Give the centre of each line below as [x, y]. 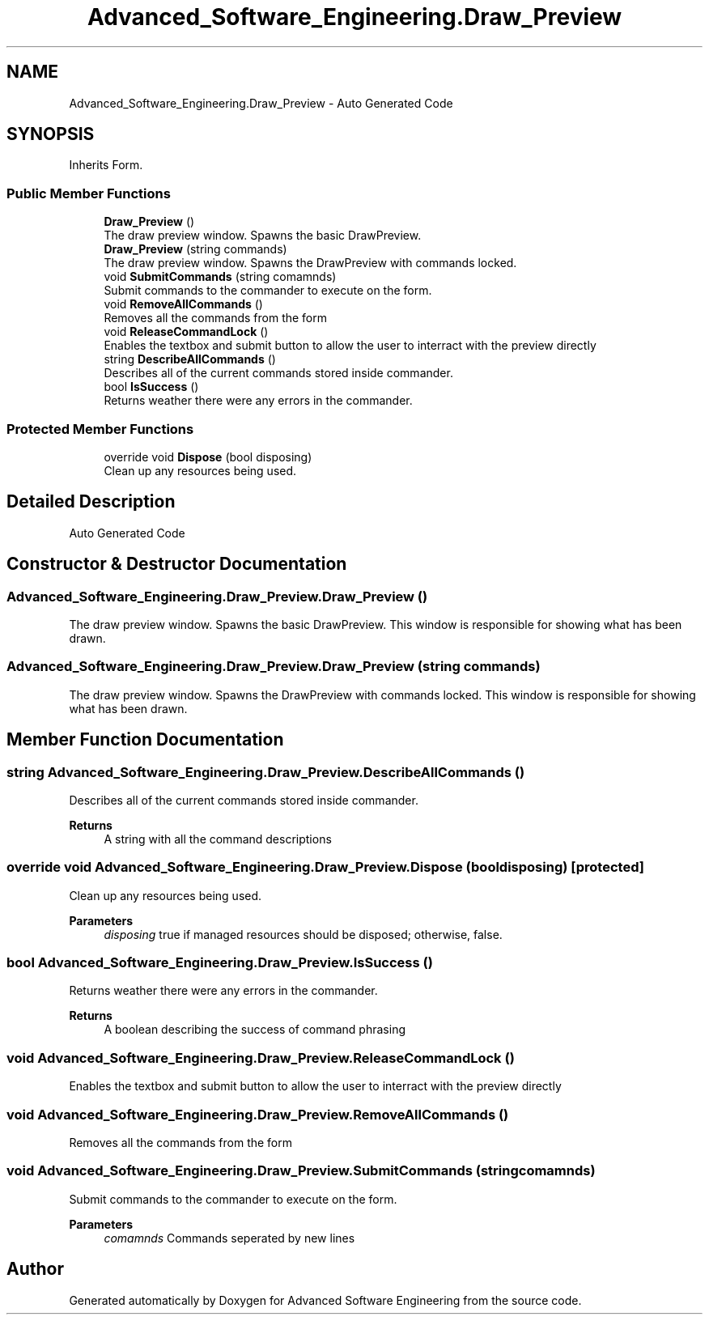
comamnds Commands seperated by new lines [229, 1238]
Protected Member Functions [100, 429]
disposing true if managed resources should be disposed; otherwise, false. [303, 934]
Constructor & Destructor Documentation [177, 564]
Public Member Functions [89, 193]
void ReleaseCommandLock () [186, 332]
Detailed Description [91, 502]
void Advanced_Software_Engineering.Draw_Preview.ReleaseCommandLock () [261, 1058]
